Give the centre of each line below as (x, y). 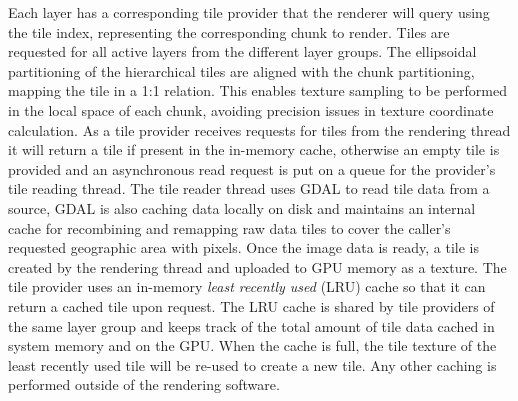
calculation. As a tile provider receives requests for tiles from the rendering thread (259, 129)
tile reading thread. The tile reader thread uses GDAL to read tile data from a (249, 188)
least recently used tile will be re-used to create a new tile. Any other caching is (252, 364)
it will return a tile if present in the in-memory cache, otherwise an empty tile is (254, 149)
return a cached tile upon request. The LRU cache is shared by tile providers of (251, 305)
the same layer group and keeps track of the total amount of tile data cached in (251, 325)
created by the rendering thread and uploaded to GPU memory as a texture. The (257, 266)
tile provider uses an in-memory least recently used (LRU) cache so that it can (247, 286)
